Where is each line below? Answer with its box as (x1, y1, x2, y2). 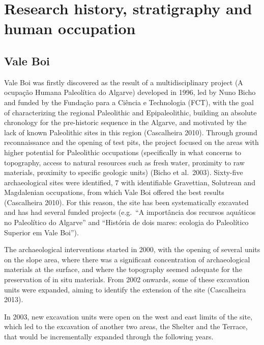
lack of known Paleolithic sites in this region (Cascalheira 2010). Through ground (4, 127, 257, 137)
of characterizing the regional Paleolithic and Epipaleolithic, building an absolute (4, 107, 257, 117)
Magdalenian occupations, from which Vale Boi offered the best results (4, 187, 224, 198)
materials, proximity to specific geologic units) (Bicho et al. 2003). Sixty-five (4, 167, 243, 178)
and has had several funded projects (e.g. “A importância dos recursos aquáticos (4, 207, 256, 217)
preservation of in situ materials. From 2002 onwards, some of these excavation (4, 274, 250, 285)
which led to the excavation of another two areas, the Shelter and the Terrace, (4, 321, 248, 332)
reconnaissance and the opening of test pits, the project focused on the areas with (4, 137, 259, 147)
